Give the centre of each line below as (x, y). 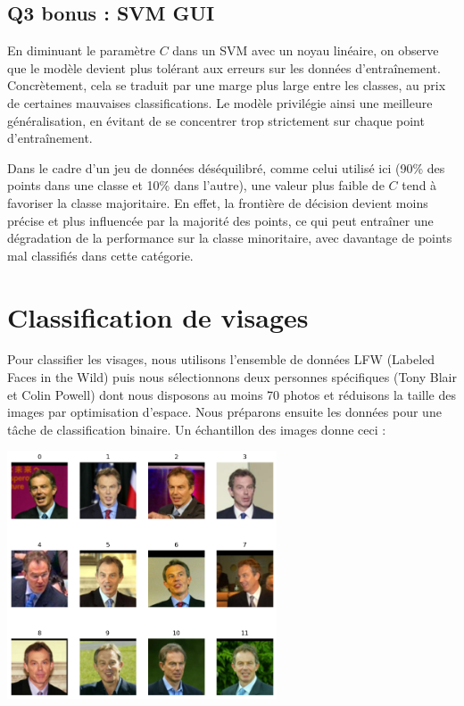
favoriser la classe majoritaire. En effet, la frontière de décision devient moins (218, 202)
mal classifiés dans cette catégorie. (100, 255)
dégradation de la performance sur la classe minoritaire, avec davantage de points (230, 238)
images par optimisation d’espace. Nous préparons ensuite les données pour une (224, 412)
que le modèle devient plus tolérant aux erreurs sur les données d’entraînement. (224, 67)
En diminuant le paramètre (81, 50)
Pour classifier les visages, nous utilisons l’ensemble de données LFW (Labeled (221, 359)
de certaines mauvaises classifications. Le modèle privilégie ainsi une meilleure (220, 102)
